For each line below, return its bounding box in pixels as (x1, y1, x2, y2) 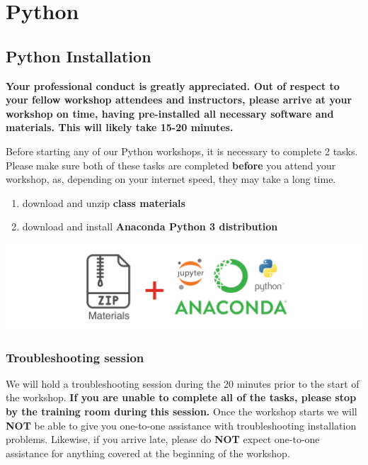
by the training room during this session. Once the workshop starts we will (6, 404, 357, 418)
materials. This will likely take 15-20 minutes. (6, 120, 234, 135)
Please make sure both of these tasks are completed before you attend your (6, 157, 336, 172)
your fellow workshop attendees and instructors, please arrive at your (6, 92, 352, 107)
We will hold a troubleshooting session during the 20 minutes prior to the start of (6, 376, 360, 391)
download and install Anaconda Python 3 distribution (22, 219, 278, 234)
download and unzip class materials (22, 195, 185, 210)
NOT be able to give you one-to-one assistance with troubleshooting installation (6, 418, 357, 432)
